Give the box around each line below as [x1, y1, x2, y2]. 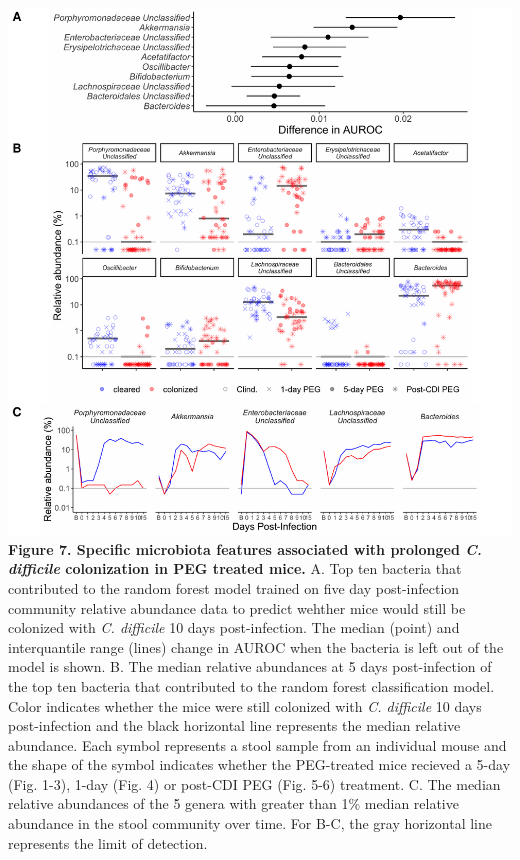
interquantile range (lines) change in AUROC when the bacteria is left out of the [8, 636, 504, 657]
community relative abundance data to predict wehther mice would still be [8, 597, 466, 618]
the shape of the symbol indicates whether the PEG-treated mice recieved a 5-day [8, 754, 511, 775]
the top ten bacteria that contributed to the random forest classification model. [8, 675, 495, 696]
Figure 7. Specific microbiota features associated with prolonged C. [8, 538, 482, 559]
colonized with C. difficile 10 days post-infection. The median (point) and [8, 617, 460, 638]
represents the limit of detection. [8, 832, 208, 853]
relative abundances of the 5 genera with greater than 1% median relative [8, 793, 459, 814]
